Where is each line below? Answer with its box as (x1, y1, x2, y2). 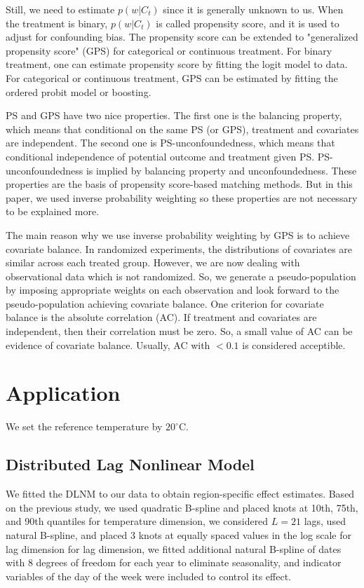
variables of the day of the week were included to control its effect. (6, 568, 291, 583)
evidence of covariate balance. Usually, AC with (6, 337, 210, 352)
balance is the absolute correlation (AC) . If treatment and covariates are (6, 310, 317, 324)
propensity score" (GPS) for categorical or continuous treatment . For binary (6, 43, 332, 57)
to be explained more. (6, 204, 100, 219)
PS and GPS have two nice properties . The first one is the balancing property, (6, 108, 342, 123)
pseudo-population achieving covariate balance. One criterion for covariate (6, 296, 324, 310)
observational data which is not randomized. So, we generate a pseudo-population (6, 268, 356, 283)
